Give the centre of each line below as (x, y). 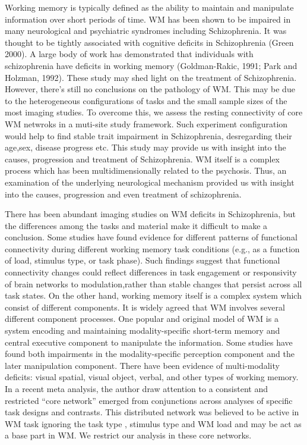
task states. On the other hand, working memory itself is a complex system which (153, 295)
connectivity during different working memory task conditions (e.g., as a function (152, 248)
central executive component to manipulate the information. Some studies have (149, 342)
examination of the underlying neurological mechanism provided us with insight (150, 182)
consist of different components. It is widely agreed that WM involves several (145, 307)
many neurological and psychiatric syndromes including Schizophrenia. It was (146, 31)
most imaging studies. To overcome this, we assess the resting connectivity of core (154, 112)
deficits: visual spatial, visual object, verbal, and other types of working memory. (152, 377)
